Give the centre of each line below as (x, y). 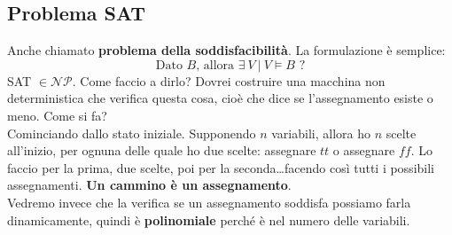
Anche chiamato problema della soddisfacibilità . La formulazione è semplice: (226, 50)
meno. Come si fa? (57, 115)
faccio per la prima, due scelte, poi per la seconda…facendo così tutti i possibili (221, 167)
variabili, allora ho (321, 133)
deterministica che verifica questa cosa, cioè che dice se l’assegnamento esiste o (220, 98)
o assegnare (364, 150)
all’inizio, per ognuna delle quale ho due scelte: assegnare (162, 150)
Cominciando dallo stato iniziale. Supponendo (132, 133)
